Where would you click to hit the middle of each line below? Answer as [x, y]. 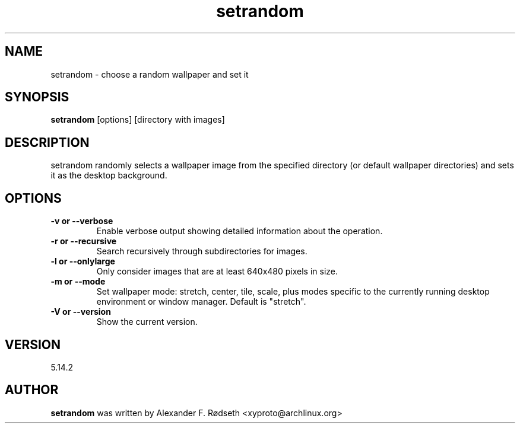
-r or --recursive [84, 241]
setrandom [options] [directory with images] [138, 120]
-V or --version [81, 312]
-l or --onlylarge [83, 261]
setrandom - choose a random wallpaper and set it [150, 74]
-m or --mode [78, 282]
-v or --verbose [82, 221]
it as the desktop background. [109, 175]
